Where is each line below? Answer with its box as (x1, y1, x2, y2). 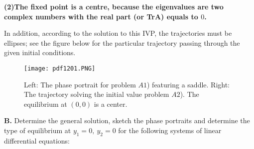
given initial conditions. (4, 47, 76, 58)
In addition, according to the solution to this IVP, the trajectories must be (4, 28, 232, 38)
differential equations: (4, 135, 70, 146)
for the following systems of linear (118, 125, 222, 135)
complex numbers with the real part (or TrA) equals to (4, 11, 198, 21)
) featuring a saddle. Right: (147, 79, 230, 89)
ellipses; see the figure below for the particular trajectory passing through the (4, 37, 240, 48)
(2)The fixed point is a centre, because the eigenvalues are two (4, 1, 224, 11)
